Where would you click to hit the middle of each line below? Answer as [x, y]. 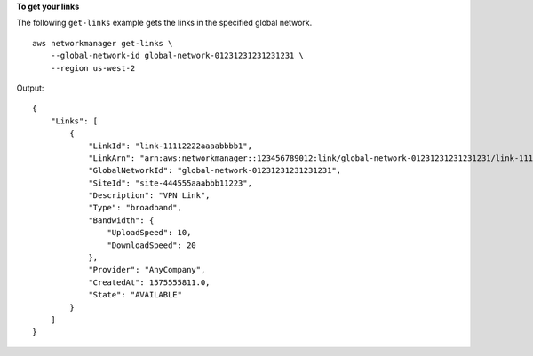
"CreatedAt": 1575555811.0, [149, 282]
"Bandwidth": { [121, 220]
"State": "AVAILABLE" [135, 295]
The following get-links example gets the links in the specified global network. [164, 23]
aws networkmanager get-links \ [103, 43]
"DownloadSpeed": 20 [152, 245]
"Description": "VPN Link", [149, 196]
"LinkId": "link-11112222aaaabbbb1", [171, 146]
